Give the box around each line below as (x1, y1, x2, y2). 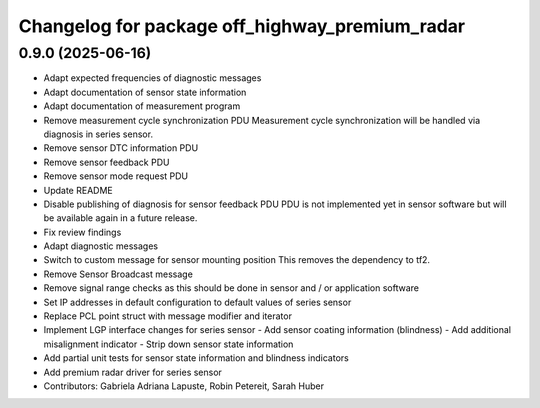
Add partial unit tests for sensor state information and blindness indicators (43, 352, 349, 364)
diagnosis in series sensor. (43, 128, 154, 140)
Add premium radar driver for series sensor (43, 366, 222, 378)
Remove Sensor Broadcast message (43, 268, 194, 280)
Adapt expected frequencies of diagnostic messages (43, 72, 262, 84)
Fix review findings (43, 226, 122, 238)
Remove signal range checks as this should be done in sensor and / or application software (43, 282, 420, 294)
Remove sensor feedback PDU (43, 156, 170, 168)
